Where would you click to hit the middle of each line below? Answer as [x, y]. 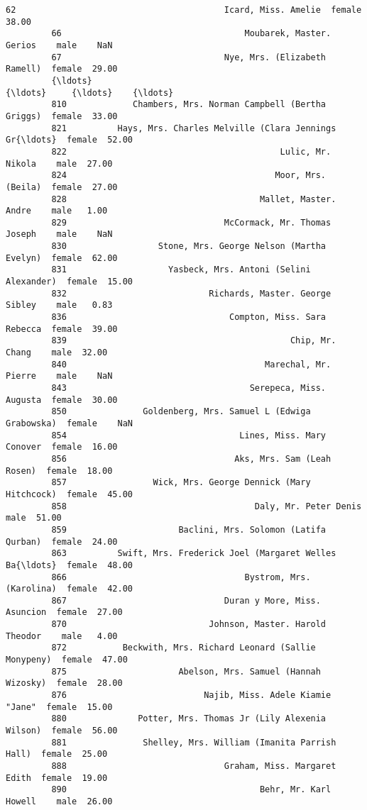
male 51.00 [34, 518]
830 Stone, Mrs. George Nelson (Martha [189, 246]
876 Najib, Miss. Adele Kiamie [191, 695]
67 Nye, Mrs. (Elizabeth [189, 57]
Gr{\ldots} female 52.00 [69, 140]
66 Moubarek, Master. [191, 34]
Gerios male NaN [59, 45]
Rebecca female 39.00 [62, 329]
